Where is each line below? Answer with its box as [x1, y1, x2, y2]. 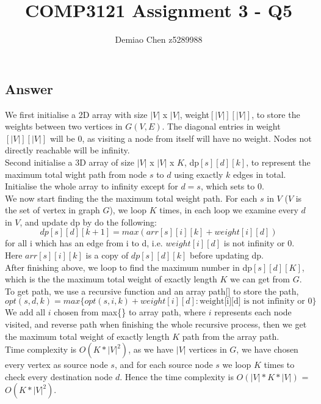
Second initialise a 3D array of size [5, 155, 134, 168]
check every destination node [5, 370, 113, 383]
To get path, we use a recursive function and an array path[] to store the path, [5, 284, 299, 297]
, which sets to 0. [200, 180, 264, 193]
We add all [5, 306, 46, 318]
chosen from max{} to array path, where [54, 306, 206, 318]
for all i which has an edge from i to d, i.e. [5, 237, 163, 249]
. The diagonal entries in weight [162, 120, 281, 133]
